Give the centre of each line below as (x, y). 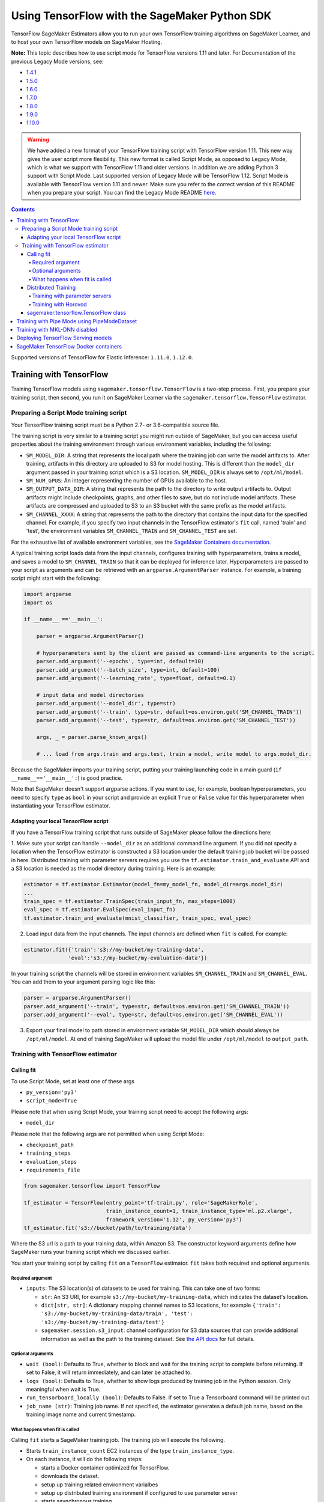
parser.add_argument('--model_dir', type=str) (106, 704)
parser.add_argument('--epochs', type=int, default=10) (120, 661)
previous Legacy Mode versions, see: (58, 61)
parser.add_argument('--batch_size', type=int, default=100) (128, 670)
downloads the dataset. (70, 1476)
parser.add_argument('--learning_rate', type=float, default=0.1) (136, 678)
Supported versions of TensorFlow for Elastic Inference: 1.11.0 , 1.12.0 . (102, 357)
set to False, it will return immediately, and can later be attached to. (109, 1372)
